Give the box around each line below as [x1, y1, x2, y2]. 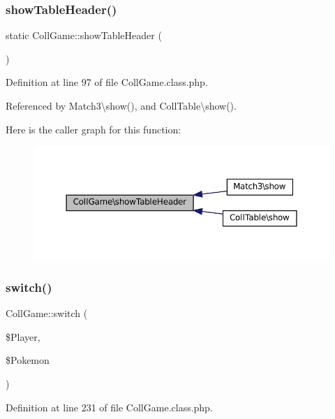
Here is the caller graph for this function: [6, 122, 181, 136]
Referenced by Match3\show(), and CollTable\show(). [6, 98, 237, 112]
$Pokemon [6, 353, 50, 367]
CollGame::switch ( [6, 306, 88, 321]
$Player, [6, 329, 40, 344]
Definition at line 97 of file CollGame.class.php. [6, 75, 208, 89]
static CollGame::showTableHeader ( [6, 28, 162, 43]
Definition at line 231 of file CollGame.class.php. [6, 399, 213, 414]
